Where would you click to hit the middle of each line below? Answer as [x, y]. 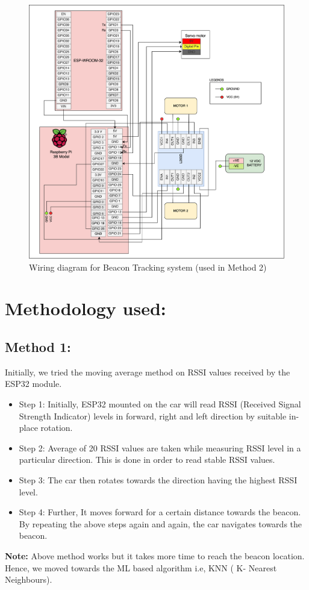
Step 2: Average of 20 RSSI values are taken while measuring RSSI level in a [160, 447]
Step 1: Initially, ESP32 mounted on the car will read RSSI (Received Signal [160, 404]
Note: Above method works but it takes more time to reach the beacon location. [155, 555]
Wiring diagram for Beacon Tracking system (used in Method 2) [148, 267]
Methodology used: [86, 308]
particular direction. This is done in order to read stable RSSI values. [147, 460]
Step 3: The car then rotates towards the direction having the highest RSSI [158, 480]
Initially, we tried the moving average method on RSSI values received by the [148, 372]
